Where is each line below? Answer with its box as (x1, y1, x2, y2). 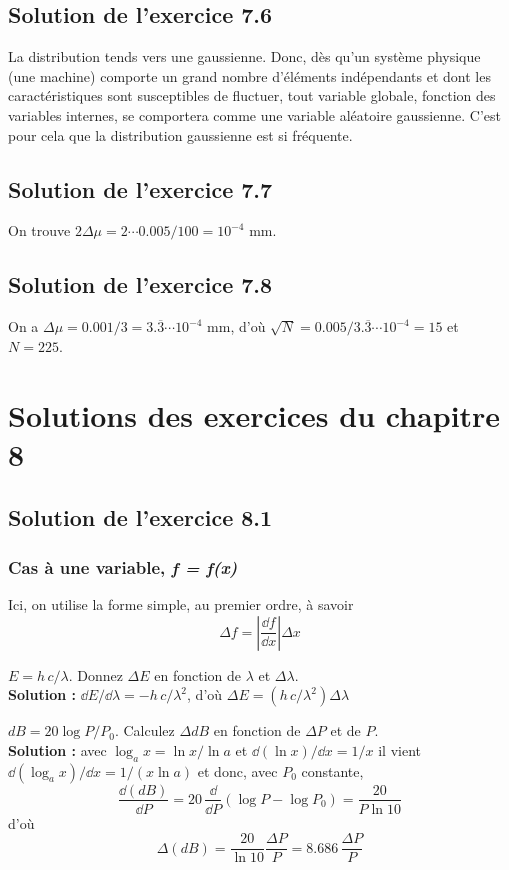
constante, (301, 760, 364, 781)
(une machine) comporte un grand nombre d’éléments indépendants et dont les (8, 65, 491, 86)
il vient (378, 739, 421, 760)
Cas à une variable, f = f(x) (8, 554, 238, 579)
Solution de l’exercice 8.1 (8, 502, 273, 533)
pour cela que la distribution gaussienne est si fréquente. (8, 124, 353, 145)
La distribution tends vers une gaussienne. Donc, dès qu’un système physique (8, 46, 481, 67)
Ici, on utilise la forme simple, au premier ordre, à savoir (8, 593, 354, 614)
